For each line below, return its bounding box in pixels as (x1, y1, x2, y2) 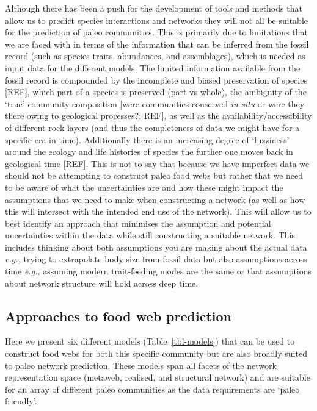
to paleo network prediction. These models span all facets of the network (5, 359, 277, 371)
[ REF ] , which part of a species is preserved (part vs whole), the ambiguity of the (5, 85, 307, 98)
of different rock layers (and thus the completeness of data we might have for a (5, 121, 300, 134)
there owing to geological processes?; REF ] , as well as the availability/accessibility (5, 109, 312, 122)
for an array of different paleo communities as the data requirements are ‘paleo (5, 382, 300, 395)
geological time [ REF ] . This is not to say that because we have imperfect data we (5, 157, 310, 170)
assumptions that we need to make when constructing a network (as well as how (5, 193, 305, 205)
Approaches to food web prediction (5, 306, 231, 325)
